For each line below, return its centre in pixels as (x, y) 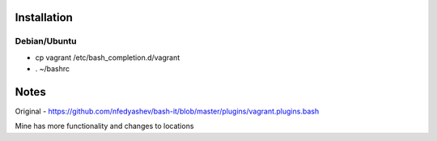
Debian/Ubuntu (46, 41)
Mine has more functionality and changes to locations (104, 126)
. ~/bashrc (53, 69)
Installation (44, 17)
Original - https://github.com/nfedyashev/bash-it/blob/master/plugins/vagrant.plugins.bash (167, 111)
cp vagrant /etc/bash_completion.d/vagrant (108, 58)
